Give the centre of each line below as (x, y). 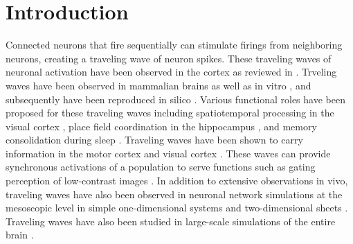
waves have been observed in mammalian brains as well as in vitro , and (159, 85)
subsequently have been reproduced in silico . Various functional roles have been (175, 99)
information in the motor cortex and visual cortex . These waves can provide (168, 153)
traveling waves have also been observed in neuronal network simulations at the (174, 194)
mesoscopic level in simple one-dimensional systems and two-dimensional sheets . (177, 208)
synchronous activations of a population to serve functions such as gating (161, 167)
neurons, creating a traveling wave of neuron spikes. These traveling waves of (169, 58)
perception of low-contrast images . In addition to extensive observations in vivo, (177, 181)
